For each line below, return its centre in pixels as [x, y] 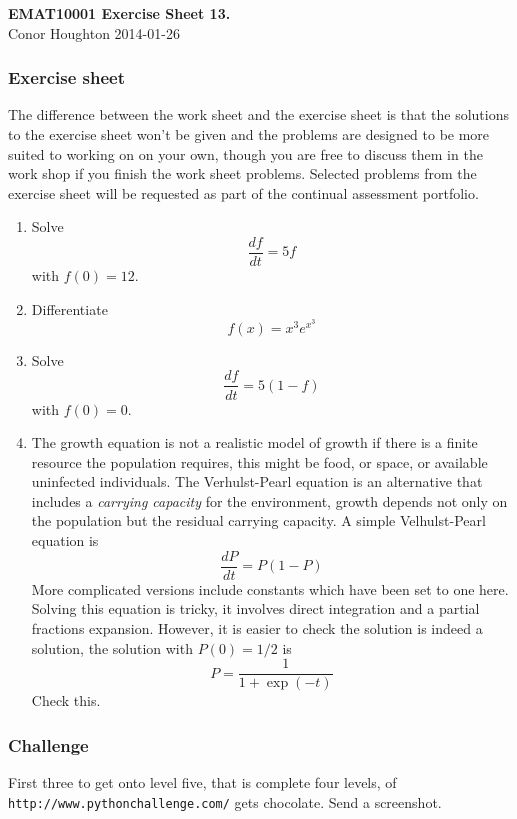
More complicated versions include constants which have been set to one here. [270, 588]
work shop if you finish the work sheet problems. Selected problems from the [242, 173]
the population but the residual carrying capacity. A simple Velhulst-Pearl [258, 520]
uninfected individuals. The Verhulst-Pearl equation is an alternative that [257, 481]
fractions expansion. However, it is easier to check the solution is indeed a [257, 627]
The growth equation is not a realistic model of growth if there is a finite [254, 442]
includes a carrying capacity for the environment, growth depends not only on [269, 500]
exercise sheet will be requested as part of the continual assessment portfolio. [243, 192]
